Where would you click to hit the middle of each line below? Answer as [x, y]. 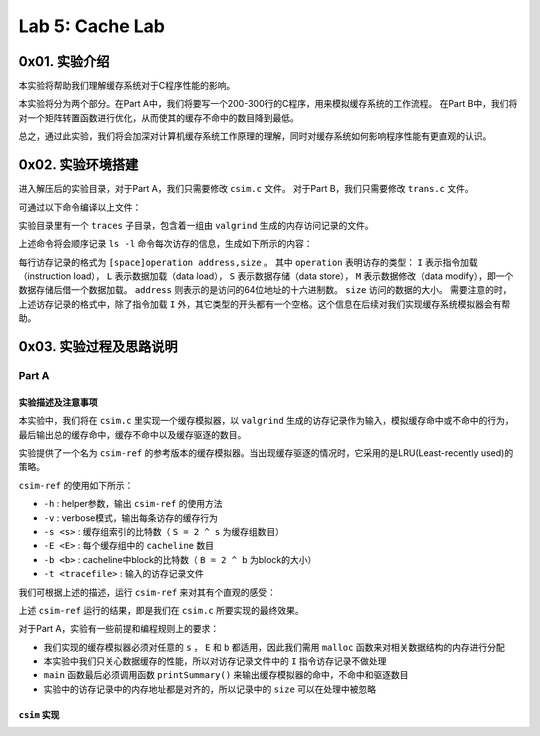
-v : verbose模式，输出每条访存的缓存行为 [131, 517]
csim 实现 [39, 714]
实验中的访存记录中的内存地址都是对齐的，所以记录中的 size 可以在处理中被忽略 [210, 689]
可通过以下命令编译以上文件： [80, 207]
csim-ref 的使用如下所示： [76, 485]
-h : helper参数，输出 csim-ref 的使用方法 [133, 504]
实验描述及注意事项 [58, 402]
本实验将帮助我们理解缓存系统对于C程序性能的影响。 [127, 86]
